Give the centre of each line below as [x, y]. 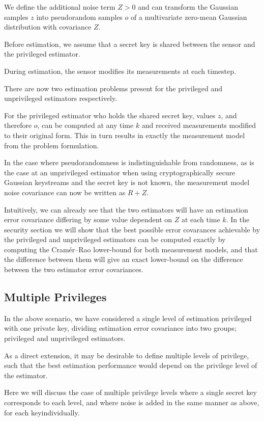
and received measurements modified [199, 125]
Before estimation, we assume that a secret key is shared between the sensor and [130, 44]
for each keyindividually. [42, 412]
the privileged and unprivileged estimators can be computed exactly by [115, 239]
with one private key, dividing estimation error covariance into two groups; [120, 328]
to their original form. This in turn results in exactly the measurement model [125, 135]
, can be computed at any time [85, 125]
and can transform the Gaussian [188, 7]
